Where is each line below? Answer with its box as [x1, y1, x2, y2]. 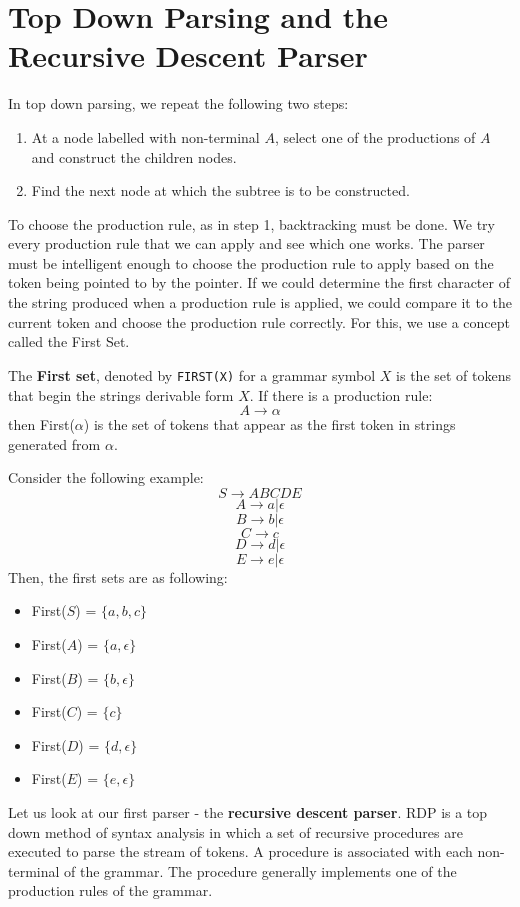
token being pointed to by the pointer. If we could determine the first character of [8, 272, 510, 293]
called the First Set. [8, 331, 130, 352]
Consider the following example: [8, 467, 204, 488]
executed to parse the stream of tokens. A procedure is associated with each [8, 841, 473, 862]
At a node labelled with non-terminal [31, 126, 260, 147]
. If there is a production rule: [249, 384, 433, 405]
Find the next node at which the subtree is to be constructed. [31, 180, 410, 201]
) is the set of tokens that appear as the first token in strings [83, 414, 456, 435]
